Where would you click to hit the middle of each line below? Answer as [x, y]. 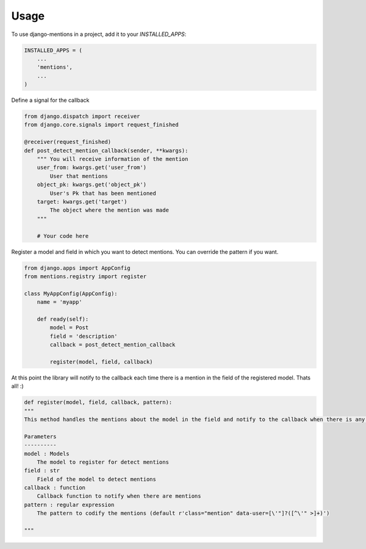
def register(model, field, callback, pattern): [98, 402]
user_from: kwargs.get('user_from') [91, 167]
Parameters [40, 436]
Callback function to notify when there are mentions [119, 496]
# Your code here [63, 236]
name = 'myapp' [59, 302]
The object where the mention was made [109, 210]
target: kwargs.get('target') [82, 202]
